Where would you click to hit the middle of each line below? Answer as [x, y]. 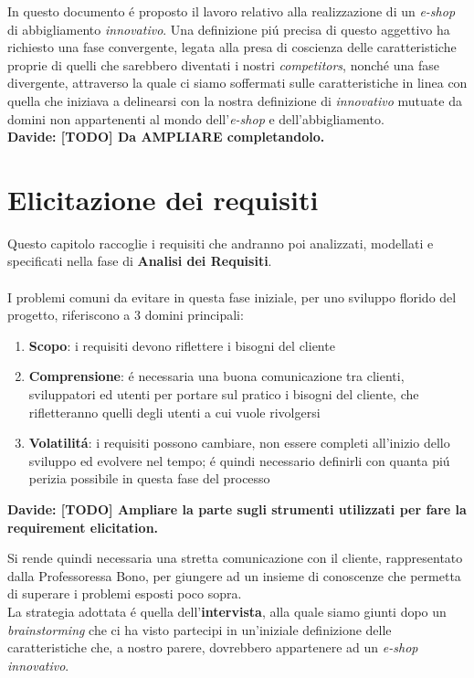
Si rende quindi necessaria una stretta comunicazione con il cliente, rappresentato [235, 558]
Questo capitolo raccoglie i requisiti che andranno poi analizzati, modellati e [221, 243]
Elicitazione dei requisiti [163, 199]
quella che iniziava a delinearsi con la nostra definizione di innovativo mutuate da [235, 100]
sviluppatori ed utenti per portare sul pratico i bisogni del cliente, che [224, 394]
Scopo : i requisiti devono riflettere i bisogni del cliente [182, 345]
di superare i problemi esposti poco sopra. [125, 593]
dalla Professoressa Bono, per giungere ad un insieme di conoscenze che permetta [234, 575]
